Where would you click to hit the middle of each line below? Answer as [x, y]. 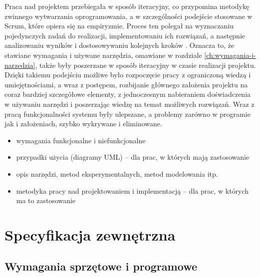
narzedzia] [20, 65]
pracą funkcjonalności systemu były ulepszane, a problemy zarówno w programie [128, 114]
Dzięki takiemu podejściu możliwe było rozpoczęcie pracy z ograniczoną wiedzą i [128, 75]
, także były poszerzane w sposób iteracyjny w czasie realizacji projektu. [145, 65]
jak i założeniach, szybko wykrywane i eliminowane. [83, 124]
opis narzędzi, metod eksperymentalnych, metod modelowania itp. [117, 173]
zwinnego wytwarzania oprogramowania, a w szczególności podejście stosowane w [129, 16]
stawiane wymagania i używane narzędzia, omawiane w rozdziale [103, 55]
